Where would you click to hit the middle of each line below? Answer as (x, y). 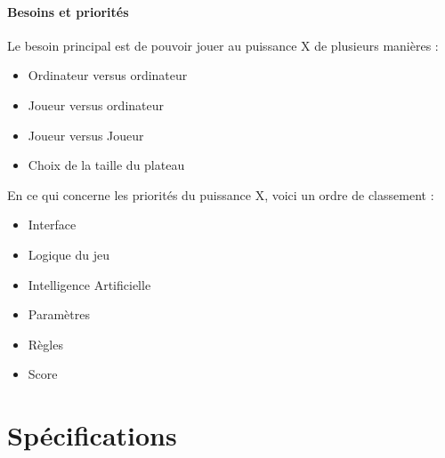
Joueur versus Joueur (86, 135)
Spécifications (92, 435)
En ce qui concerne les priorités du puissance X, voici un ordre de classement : (221, 194)
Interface (52, 225)
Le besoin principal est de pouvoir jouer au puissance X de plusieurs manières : (223, 45)
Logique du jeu (69, 254)
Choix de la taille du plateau (106, 165)
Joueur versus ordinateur (96, 104)
